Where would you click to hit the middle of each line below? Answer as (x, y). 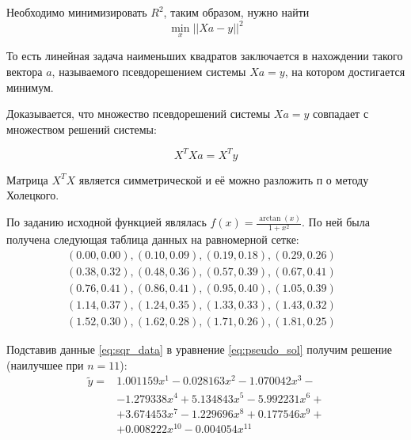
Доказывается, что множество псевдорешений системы (139, 114)
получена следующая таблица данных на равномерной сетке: (153, 239)
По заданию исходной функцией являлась (107, 222)
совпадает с (341, 114)
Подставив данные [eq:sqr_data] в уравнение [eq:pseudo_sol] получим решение (199, 349)
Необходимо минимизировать (77, 12)
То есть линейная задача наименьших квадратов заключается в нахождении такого (205, 56)
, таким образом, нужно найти (236, 12)
